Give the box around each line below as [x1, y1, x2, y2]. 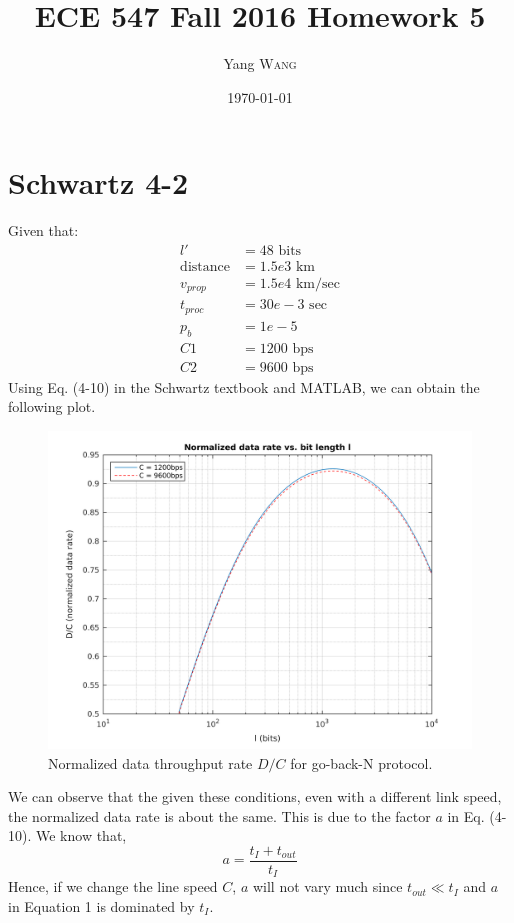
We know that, [35, 825, 127, 846]
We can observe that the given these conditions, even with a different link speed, [8, 786, 502, 807]
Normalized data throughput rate [48, 752, 253, 773]
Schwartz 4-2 [8, 162, 189, 203]
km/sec [295, 276, 340, 291]
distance [180, 259, 230, 274]
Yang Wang [223, 53, 297, 74]
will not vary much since [252, 876, 403, 897]
